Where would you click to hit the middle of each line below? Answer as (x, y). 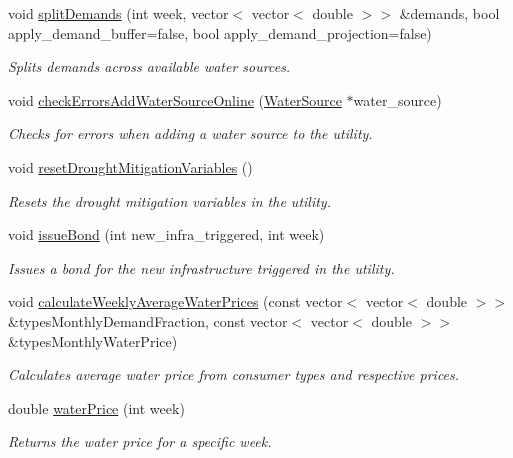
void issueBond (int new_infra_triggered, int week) (166, 234)
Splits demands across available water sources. (149, 66)
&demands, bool (449, 13)
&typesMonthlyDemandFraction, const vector (148, 320)
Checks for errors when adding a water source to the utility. (190, 133)
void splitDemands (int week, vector (118, 13)
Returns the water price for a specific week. (140, 441)
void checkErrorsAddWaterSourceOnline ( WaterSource (175, 99)
